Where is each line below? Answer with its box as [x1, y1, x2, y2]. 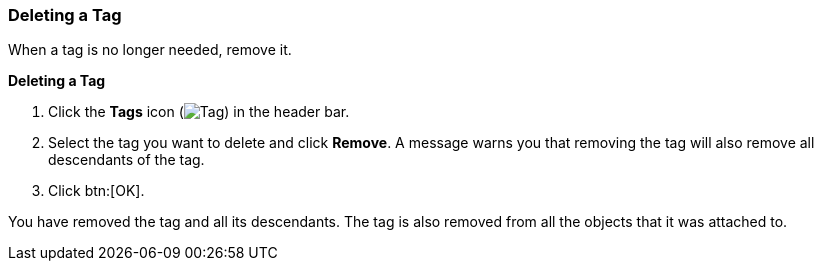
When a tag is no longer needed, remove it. [8, 41, 292, 59]
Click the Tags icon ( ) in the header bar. [48, 103, 350, 121]
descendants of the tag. [48, 151, 205, 169]
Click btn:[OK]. [48, 182, 145, 200]
